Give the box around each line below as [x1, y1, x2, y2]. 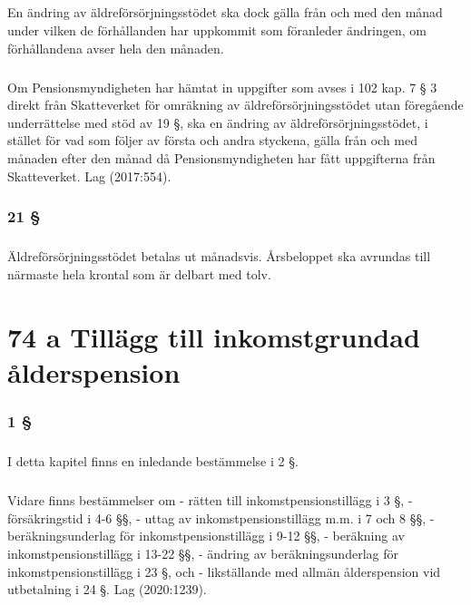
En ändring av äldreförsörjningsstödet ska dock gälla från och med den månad [7, 3, 443, 22]
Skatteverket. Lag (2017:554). [7, 166, 172, 185]
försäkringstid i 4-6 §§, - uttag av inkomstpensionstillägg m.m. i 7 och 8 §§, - [7, 508, 435, 527]
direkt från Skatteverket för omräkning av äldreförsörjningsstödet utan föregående [7, 95, 464, 114]
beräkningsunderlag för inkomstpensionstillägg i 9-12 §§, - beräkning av [7, 526, 405, 545]
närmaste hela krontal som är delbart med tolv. [7, 264, 271, 283]
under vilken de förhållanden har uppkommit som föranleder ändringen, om [7, 20, 427, 39]
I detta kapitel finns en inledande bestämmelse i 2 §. [7, 452, 299, 471]
